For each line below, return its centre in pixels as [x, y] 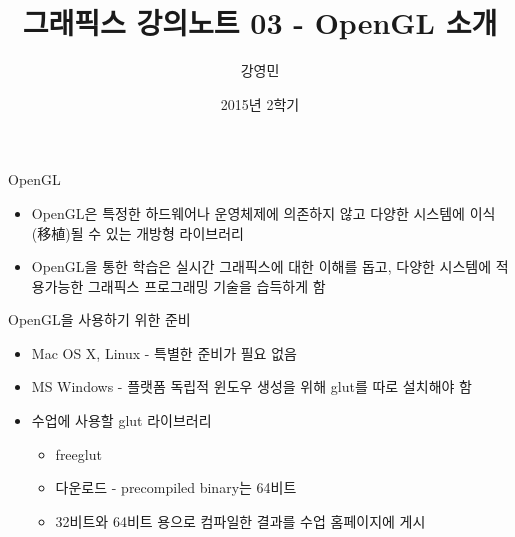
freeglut [78, 453]
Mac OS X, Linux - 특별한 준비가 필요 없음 [164, 352]
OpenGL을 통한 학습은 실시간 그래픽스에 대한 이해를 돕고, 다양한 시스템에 [261, 266]
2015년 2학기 [260, 103]
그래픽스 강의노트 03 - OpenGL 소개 [260, 22]
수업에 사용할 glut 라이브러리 [121, 420]
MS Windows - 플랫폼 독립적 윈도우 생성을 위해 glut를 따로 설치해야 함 [251, 386]
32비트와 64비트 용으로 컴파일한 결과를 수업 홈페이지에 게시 [240, 520]
